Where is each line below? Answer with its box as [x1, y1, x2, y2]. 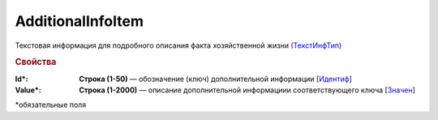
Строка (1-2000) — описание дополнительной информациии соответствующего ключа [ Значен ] [79, 85, 415, 95]
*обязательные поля [15, 100, 87, 109]
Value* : [15, 85, 42, 95]
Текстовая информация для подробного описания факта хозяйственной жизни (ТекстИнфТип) [15, 41, 342, 50]
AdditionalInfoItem [15, 12, 144, 30]
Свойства [15, 57, 57, 68]
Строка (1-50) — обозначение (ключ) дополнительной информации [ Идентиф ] [79, 74, 353, 84]
